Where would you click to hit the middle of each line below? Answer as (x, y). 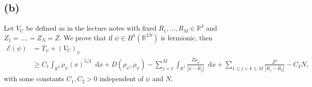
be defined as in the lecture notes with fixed (91, 28)
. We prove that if (86, 37)
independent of (121, 78)
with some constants (34, 78)
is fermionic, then (187, 37)
